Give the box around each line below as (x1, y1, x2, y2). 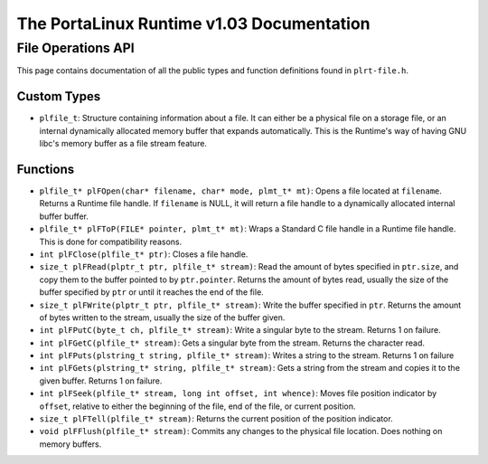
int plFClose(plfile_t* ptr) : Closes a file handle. (39, 249, 249, 260)
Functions (16, 161, 75, 176)
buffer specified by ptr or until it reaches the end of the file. (39, 287, 264, 298)
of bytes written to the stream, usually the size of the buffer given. (39, 312, 286, 323)
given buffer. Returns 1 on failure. (39, 375, 163, 386)
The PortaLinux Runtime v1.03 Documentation (16, 14, 371, 33)
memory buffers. (39, 439, 102, 450)
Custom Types (16, 89, 101, 104)
